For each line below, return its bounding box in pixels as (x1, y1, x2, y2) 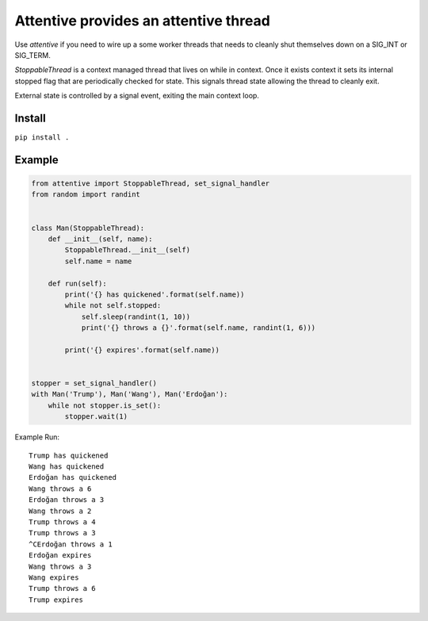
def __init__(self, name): (48, 234, 154, 243)
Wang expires (29, 573, 79, 582)
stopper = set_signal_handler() (31, 379, 158, 388)
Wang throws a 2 (29, 506, 92, 516)
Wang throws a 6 (29, 484, 92, 493)
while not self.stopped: (64, 301, 162, 310)
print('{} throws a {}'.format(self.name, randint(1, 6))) (81, 324, 316, 332)
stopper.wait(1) (64, 412, 128, 421)
